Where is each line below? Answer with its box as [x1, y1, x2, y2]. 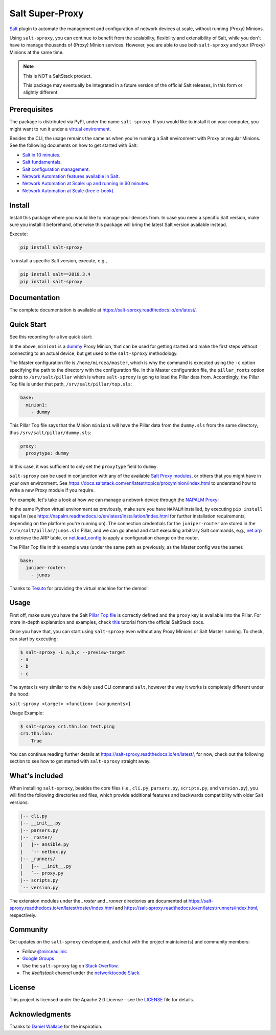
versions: [9, 799, 29, 805]
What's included [9, 771, 63, 780]
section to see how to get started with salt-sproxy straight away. [9, 758, 151, 764]
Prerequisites [9, 105, 53, 114]
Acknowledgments [9, 1010, 72, 1019]
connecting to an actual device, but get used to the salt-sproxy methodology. [9, 350, 178, 356]
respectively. [9, 912, 37, 918]
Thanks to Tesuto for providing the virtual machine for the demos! [9, 585, 148, 591]
